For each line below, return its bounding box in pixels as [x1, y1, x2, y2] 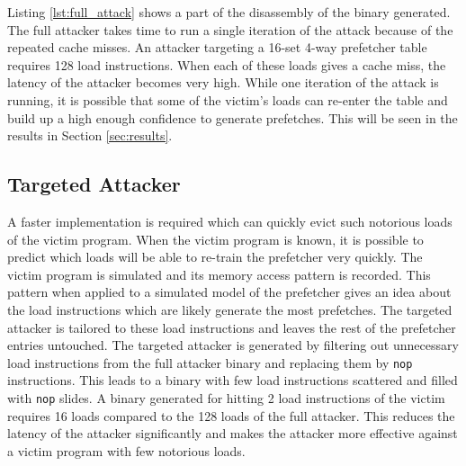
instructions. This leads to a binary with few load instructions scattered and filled [7, 371, 458, 390]
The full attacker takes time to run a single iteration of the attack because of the [7, 20, 453, 39]
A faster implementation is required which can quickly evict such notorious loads [7, 211, 453, 230]
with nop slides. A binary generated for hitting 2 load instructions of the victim [7, 388, 445, 407]
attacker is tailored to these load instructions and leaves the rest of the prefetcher [7, 318, 456, 336]
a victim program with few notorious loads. [7, 441, 246, 460]
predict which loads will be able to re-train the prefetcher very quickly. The [7, 247, 423, 266]
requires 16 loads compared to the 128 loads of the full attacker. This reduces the [7, 406, 455, 425]
